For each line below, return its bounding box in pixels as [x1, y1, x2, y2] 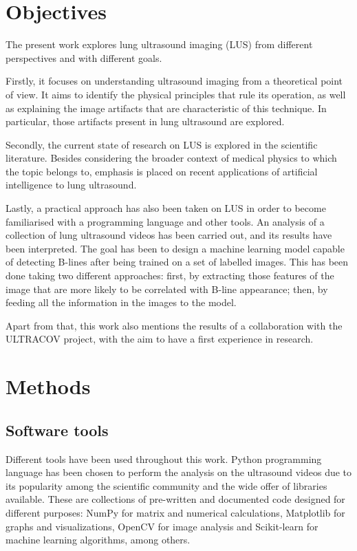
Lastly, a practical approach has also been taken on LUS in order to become [6, 201, 326, 215]
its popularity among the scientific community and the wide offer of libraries [6, 478, 327, 493]
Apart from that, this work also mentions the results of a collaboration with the [6, 318, 343, 332]
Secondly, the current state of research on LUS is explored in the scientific [6, 137, 318, 151]
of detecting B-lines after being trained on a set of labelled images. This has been [6, 255, 349, 269]
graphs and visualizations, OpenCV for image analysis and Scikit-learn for [6, 519, 318, 533]
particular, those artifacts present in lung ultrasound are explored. [6, 114, 285, 129]
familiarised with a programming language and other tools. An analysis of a [6, 214, 325, 228]
